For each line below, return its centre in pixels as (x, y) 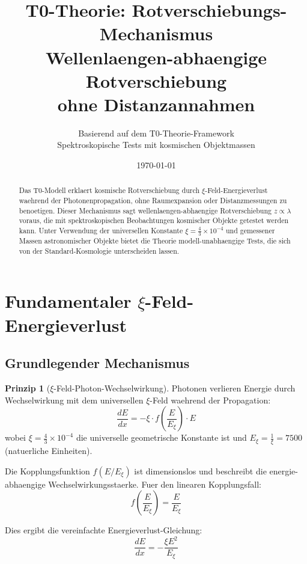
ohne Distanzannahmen (156, 104)
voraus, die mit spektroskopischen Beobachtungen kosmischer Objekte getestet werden (154, 220)
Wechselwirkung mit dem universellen (74, 400)
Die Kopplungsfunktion (47, 471)
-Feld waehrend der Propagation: (210, 400)
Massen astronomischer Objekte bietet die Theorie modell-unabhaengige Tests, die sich (155, 241)
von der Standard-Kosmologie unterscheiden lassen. (99, 250)
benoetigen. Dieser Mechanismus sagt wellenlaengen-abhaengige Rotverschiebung (145, 210)
